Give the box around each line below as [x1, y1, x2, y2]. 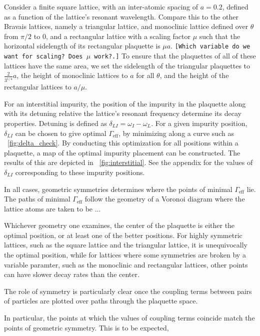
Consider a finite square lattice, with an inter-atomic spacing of [4, 1, 198, 11]
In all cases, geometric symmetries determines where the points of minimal [4, 183, 232, 194]
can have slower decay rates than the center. [4, 269, 139, 279]
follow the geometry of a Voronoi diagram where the [84, 193, 245, 204]
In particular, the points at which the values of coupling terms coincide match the [4, 312, 255, 323]
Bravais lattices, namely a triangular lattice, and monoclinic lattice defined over [4, 21, 248, 31]
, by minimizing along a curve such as [118, 127, 234, 138]
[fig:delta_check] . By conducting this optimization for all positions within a [7, 137, 238, 148]
